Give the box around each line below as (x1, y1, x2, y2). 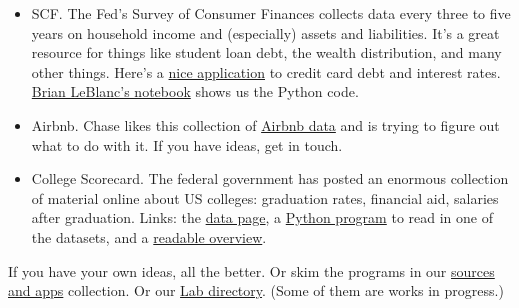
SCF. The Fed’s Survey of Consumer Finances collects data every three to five (31, 3, 511, 23)
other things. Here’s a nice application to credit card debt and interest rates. (31, 61, 501, 82)
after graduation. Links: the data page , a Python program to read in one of (31, 207, 493, 228)
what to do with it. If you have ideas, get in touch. (31, 134, 343, 155)
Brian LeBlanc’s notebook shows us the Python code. (31, 81, 359, 102)
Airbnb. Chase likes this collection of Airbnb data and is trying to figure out (31, 114, 500, 135)
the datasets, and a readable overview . (31, 226, 267, 247)
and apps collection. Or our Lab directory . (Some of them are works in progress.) (8, 280, 504, 301)
